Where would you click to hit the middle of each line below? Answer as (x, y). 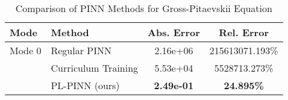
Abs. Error (174, 32)
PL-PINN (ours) (85, 85)
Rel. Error (244, 32)
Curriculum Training (95, 68)
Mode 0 (26, 50)
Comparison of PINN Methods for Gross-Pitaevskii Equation (144, 8)
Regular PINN (81, 50)
